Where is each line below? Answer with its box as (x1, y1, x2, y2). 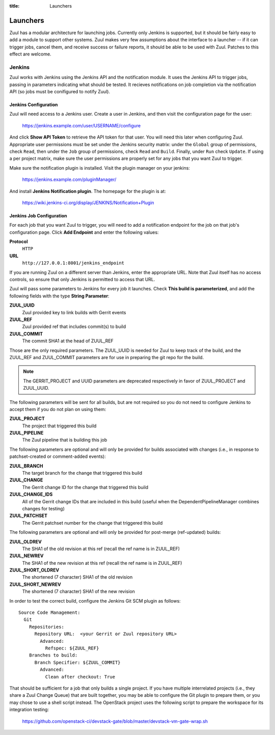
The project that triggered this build (22, 423, 97, 429)
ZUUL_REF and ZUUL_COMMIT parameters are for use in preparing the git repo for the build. (9, 354, 204, 360)
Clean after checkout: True (45, 674, 116, 679)
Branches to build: (29, 652, 78, 658)
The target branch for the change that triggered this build (22, 470, 143, 476)
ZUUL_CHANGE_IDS (9, 492, 53, 498)
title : (9, 3, 20, 9)
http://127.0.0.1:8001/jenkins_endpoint (22, 260, 125, 266)
